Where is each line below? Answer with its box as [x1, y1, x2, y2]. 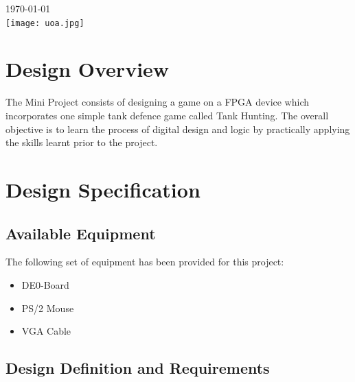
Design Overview [5, 55, 170, 83]
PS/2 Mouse [21, 300, 74, 315]
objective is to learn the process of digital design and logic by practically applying [5, 121, 350, 136]
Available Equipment [5, 222, 156, 243]
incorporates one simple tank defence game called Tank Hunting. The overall [5, 108, 329, 122]
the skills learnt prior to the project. [5, 135, 158, 150]
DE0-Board [21, 277, 69, 291]
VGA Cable [21, 324, 71, 338]
